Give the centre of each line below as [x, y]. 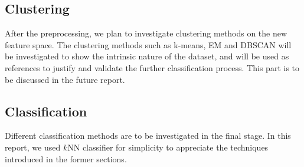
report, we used [33, 147]
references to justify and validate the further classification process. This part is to [152, 67]
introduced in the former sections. [66, 158]
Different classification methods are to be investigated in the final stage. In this [148, 136]
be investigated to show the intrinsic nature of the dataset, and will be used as [147, 56]
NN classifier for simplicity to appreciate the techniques [168, 147]
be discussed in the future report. [65, 79]
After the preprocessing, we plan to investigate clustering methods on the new [146, 33]
